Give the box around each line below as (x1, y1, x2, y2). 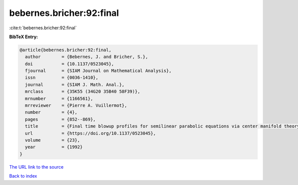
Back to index (9, 173, 37, 179)
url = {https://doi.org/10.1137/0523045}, (25, 130, 156, 136)
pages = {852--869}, (25, 117, 96, 122)
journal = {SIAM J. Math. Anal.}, (25, 82, 125, 87)
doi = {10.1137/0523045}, (25, 61, 114, 66)
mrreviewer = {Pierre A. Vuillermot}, (25, 103, 128, 109)
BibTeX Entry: (9, 34, 38, 40)
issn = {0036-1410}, (25, 75, 99, 80)
